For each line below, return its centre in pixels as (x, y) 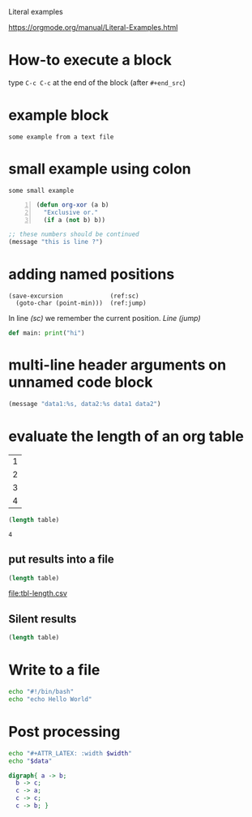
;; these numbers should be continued (74, 234)
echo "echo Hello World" (50, 699)
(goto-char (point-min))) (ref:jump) (81, 303)
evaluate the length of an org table (126, 436)
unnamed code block (81, 382)
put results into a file (62, 560)
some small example (41, 190)
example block (59, 115)
